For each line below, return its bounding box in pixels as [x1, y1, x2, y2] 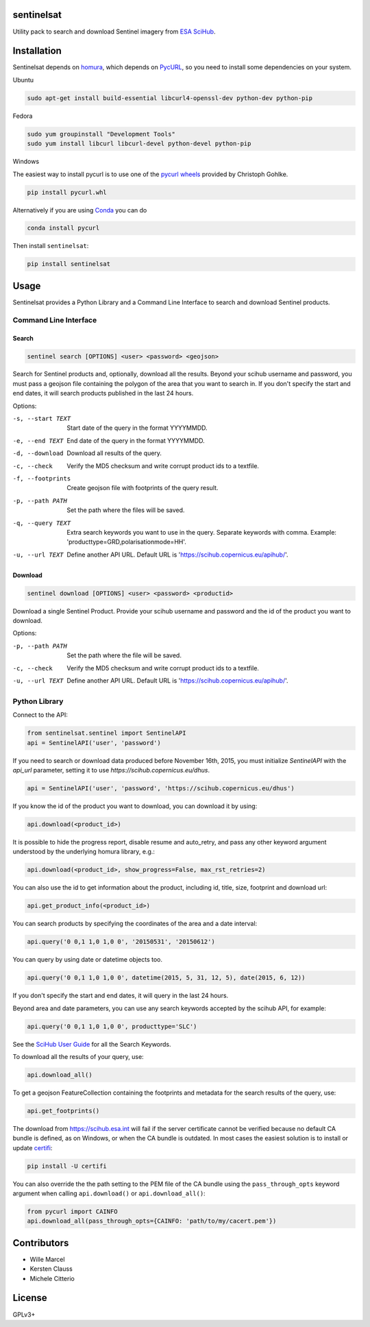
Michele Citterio [29, 1274, 75, 1282]
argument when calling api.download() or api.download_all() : [12, 1189, 206, 1197]
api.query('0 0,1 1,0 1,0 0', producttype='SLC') [27, 1022, 197, 1030]
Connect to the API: [12, 711, 68, 719]
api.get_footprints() [27, 1107, 100, 1115]
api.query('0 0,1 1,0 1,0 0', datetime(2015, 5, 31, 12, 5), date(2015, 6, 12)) [27, 974, 306, 982]
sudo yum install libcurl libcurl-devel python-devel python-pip [27, 140, 251, 147]
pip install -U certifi [27, 1162, 108, 1170]
